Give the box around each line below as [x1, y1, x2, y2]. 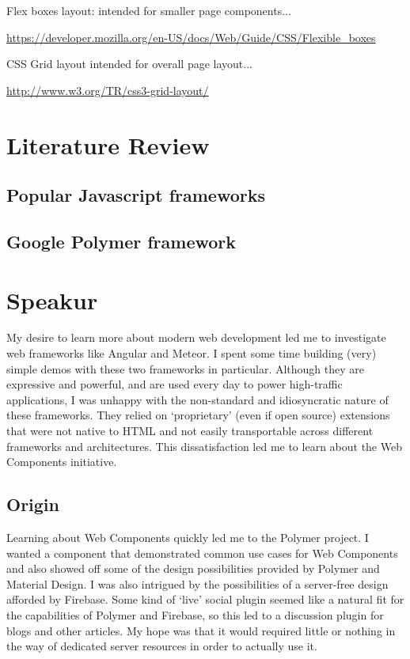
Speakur [6, 283, 98, 316]
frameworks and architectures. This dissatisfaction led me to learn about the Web [6, 437, 402, 454]
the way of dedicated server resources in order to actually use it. [6, 638, 317, 654]
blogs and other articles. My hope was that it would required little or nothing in [6, 622, 396, 638]
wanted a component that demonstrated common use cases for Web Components [6, 544, 398, 561]
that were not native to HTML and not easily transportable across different [6, 422, 374, 438]
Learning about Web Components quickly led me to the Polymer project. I [6, 528, 369, 545]
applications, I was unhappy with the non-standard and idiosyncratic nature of [6, 391, 389, 407]
